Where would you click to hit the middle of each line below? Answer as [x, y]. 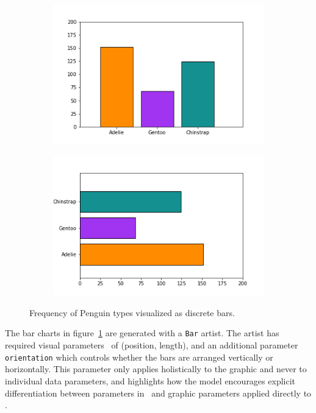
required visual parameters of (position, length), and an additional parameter [152, 345]
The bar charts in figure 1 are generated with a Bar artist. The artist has [142, 333]
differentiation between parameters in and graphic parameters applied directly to [158, 393]
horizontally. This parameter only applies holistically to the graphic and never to [156, 369]
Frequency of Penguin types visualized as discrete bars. [132, 312]
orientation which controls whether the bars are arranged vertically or [139, 357]
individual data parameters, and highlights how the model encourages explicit [150, 380]
